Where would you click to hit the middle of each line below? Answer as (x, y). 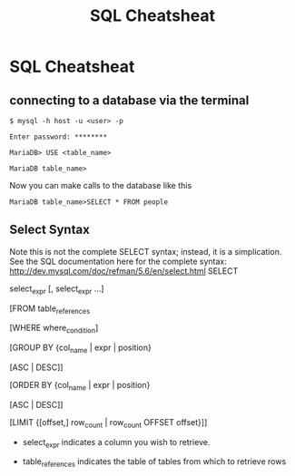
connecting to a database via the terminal (129, 100)
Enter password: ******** (58, 137)
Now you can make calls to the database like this (101, 185)
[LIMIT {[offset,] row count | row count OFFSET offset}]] (108, 423)
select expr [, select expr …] (57, 289)
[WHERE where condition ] (54, 329)
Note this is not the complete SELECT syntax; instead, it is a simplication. (146, 251)
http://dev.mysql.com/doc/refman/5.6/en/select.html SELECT (124, 271)
